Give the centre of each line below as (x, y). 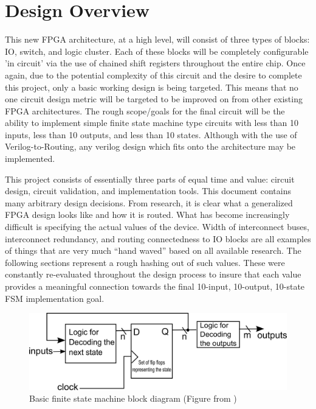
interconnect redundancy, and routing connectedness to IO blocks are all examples (158, 238)
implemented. (30, 159)
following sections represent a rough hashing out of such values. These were (145, 262)
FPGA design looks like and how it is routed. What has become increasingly (147, 215)
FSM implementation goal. (55, 298)
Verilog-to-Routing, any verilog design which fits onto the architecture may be (150, 146)
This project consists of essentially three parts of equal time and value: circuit (150, 179)
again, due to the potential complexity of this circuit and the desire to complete (153, 75)
